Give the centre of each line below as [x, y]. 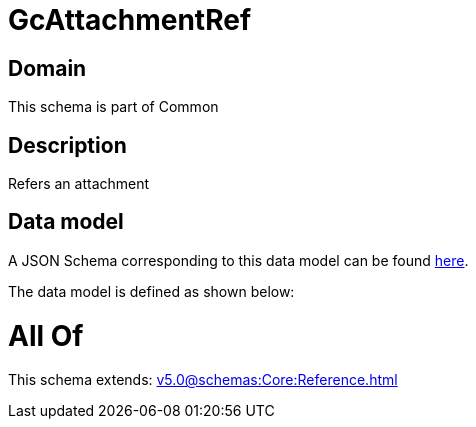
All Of [46, 335]
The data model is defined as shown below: [151, 291]
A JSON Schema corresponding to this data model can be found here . [238, 260]
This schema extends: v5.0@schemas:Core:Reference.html [203, 380]
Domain [47, 68]
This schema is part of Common [113, 107]
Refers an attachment [79, 184]
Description [67, 145]
